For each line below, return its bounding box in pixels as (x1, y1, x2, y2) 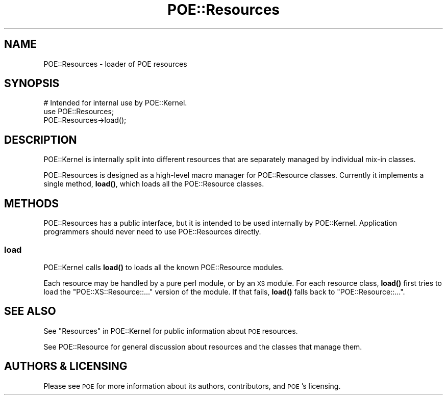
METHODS (4, 197, 59, 210)
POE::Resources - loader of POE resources (43, 59, 187, 68)
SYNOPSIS (4, 77, 60, 90)
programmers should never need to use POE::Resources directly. (43, 227, 261, 236)
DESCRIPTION (4, 133, 77, 146)
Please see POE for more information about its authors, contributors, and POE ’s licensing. (43, 381, 341, 390)
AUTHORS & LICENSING (4, 360, 128, 373)
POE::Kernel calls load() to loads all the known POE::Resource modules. (43, 262, 284, 272)
